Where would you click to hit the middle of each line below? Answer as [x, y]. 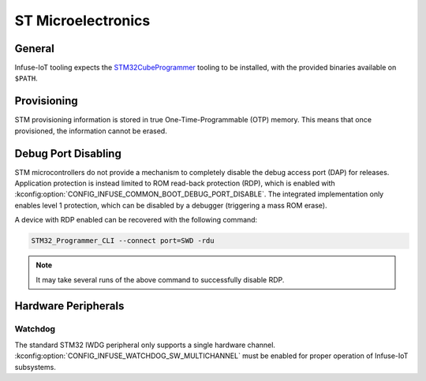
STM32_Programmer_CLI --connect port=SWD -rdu [123, 241]
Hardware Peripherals [69, 306]
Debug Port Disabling [68, 153]
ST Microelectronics [82, 21]
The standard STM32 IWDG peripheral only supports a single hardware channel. [145, 345]
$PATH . [26, 78]
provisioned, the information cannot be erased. [91, 131]
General [35, 49]
